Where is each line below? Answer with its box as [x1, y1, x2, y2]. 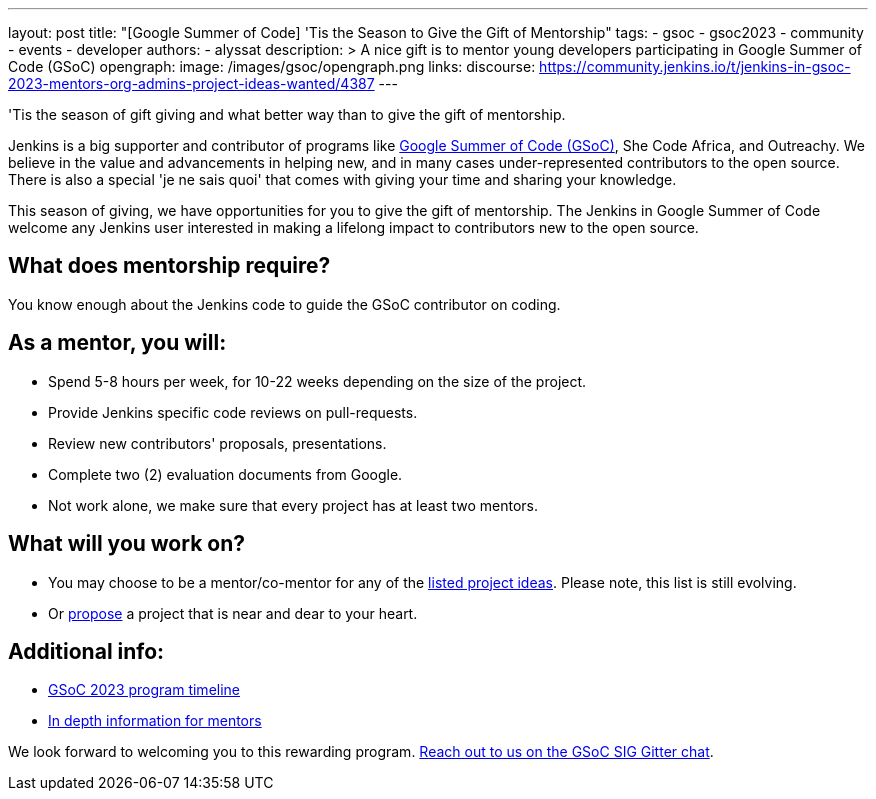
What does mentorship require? [8, 253, 331, 279]
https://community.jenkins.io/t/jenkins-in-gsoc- [539, 58, 851, 75]
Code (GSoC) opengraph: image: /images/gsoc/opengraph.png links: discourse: [8, 58, 536, 75]
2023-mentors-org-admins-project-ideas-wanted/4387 [8, 75, 375, 92]
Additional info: [8, 638, 165, 664]
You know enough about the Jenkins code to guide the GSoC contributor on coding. [8, 295, 561, 313]
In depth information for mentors [48, 712, 262, 730]
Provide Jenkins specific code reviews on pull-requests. [48, 403, 418, 421]
